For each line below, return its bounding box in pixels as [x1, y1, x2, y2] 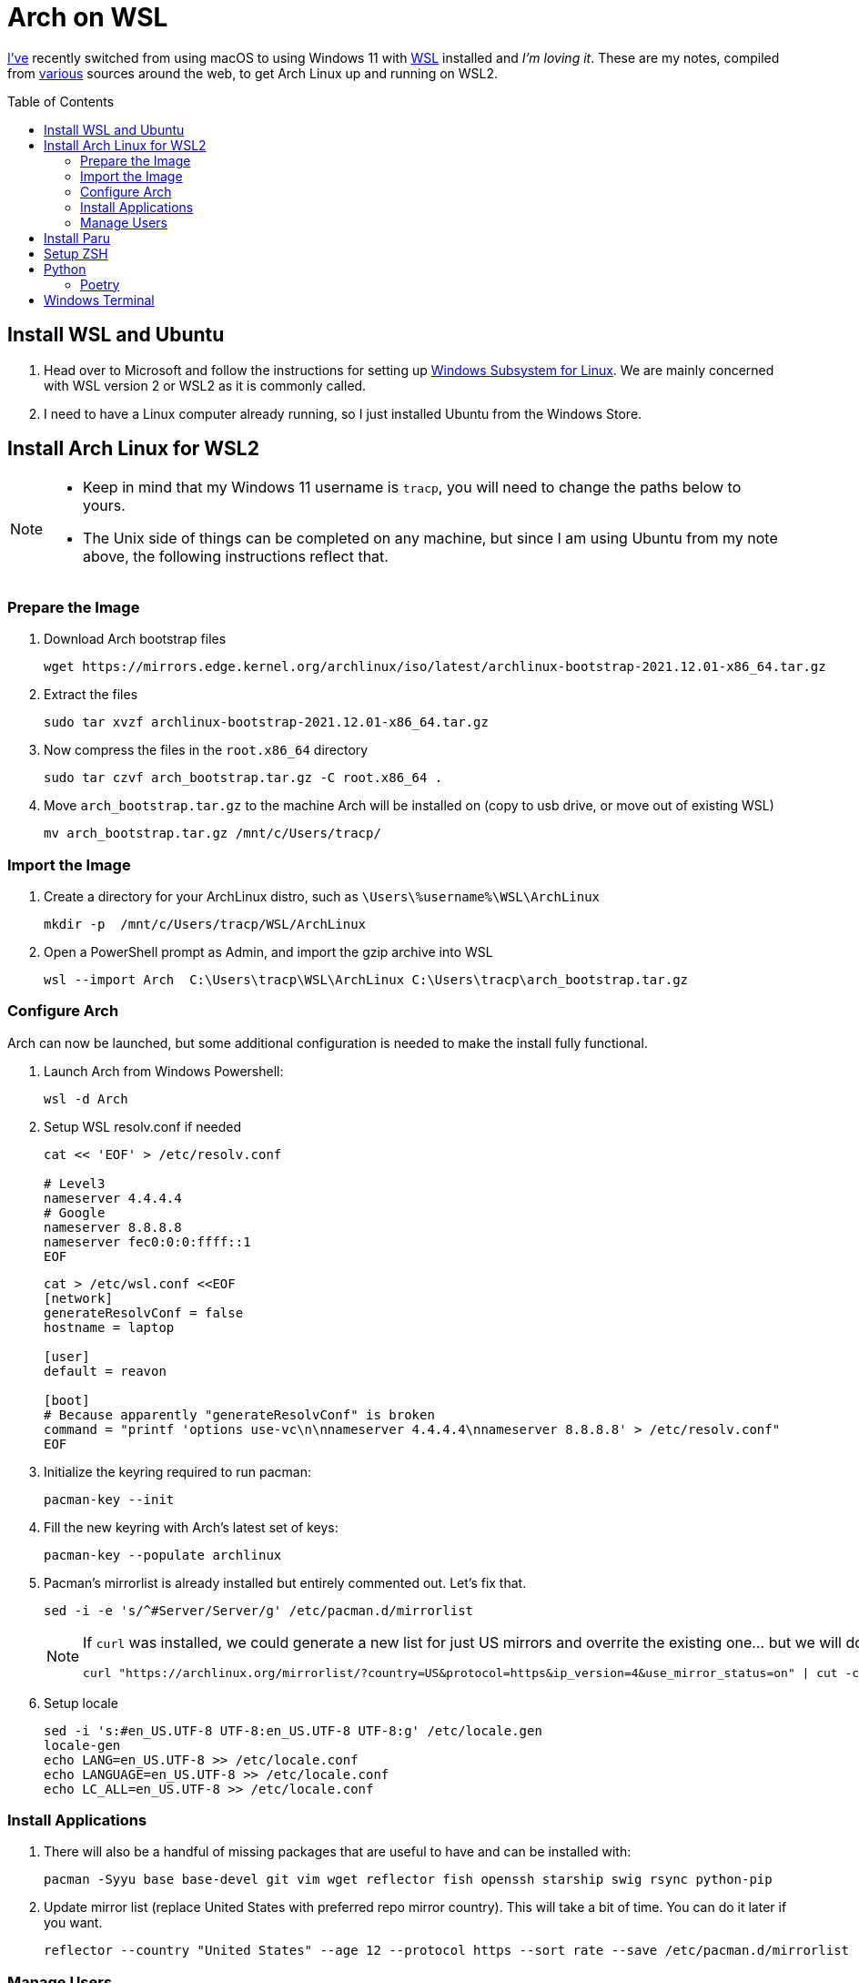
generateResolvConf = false [44, 1305, 244, 1320]
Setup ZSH [44, 245, 108, 261]
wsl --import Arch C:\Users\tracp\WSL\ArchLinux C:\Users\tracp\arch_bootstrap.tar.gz [44, 971, 689, 987]
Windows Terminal [44, 291, 155, 308]
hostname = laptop [44, 1319, 175, 1335]
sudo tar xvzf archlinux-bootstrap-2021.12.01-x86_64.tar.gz [44, 715, 489, 730]
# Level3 [44, 1175, 106, 1191]
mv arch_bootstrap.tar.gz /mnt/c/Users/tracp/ [44, 826, 381, 841]
